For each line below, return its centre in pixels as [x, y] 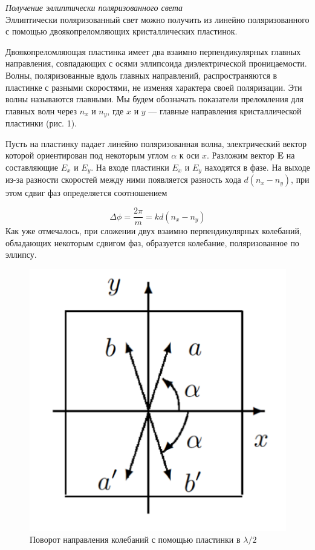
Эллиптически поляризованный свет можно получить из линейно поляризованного [157, 19]
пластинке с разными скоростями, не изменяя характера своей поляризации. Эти [154, 87]
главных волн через [41, 110]
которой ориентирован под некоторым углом [87, 155]
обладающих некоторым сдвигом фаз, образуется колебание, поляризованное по [152, 242]
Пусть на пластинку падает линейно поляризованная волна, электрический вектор [156, 143]
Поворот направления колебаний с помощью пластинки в [135, 539]
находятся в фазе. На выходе [257, 167]
